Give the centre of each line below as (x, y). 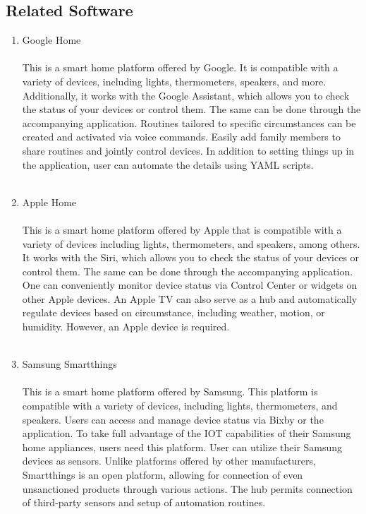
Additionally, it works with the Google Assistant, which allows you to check (186, 95)
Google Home (51, 40)
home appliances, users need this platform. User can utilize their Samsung (182, 447)
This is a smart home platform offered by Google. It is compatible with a (180, 67)
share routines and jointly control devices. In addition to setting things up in (188, 150)
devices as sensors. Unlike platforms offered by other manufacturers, (169, 461)
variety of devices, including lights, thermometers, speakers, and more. (174, 81)
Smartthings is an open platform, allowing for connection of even (163, 475)
